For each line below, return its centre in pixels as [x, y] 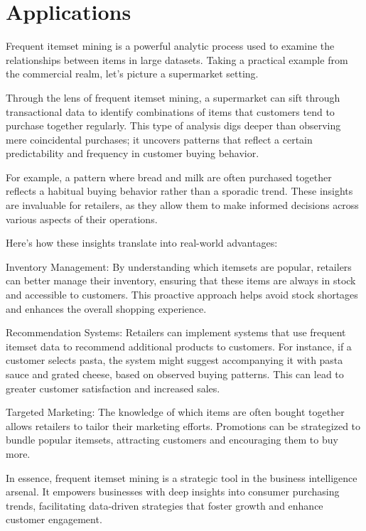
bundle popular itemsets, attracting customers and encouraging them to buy [172, 440]
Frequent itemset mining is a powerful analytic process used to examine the [170, 46]
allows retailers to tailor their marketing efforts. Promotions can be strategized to [183, 425]
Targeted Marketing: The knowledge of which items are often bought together [175, 412]
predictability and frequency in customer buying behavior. [133, 153]
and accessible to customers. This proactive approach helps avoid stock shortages [182, 295]
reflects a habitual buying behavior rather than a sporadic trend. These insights [179, 191]
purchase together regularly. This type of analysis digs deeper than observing [173, 125]
